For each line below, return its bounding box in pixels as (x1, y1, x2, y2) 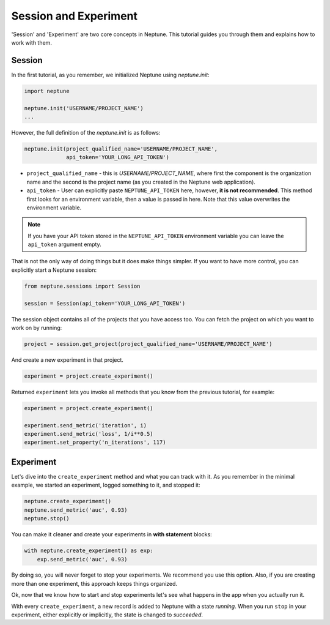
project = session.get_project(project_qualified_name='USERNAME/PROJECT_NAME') (24, 340, 273, 347)
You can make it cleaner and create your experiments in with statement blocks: (11, 531, 212, 538)
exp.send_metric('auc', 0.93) (37, 556, 128, 563)
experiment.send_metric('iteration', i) (24, 422, 147, 429)
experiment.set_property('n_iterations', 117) (24, 439, 166, 446)
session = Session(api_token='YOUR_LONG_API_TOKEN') (24, 300, 186, 307)
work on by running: (11, 324, 62, 331)
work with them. (11, 39, 52, 46)
